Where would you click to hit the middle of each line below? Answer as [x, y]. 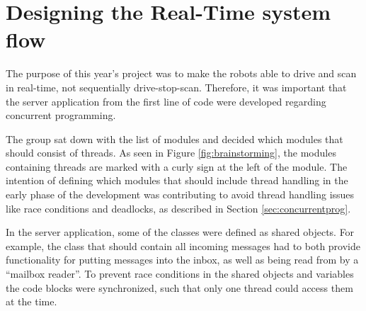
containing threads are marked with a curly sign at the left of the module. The [177, 166]
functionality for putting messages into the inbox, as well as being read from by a [182, 260]
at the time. [32, 301]
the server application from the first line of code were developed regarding [166, 101]
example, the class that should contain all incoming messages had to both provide [183, 245]
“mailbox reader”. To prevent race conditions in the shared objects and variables [180, 274]
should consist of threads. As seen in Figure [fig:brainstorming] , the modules [171, 153]
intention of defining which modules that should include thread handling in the [177, 180]
